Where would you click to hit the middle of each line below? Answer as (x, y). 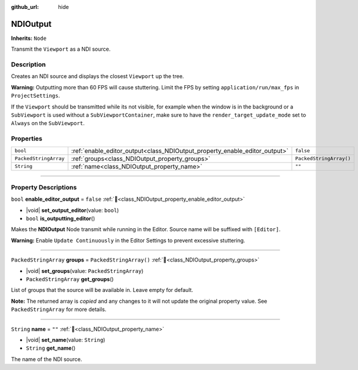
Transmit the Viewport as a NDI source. (61, 49)
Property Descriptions (44, 187)
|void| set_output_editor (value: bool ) (72, 210)
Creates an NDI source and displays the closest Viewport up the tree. (98, 76)
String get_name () (51, 348)
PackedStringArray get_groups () (70, 279)
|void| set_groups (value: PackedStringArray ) (85, 270)
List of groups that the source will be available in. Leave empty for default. (102, 290)
